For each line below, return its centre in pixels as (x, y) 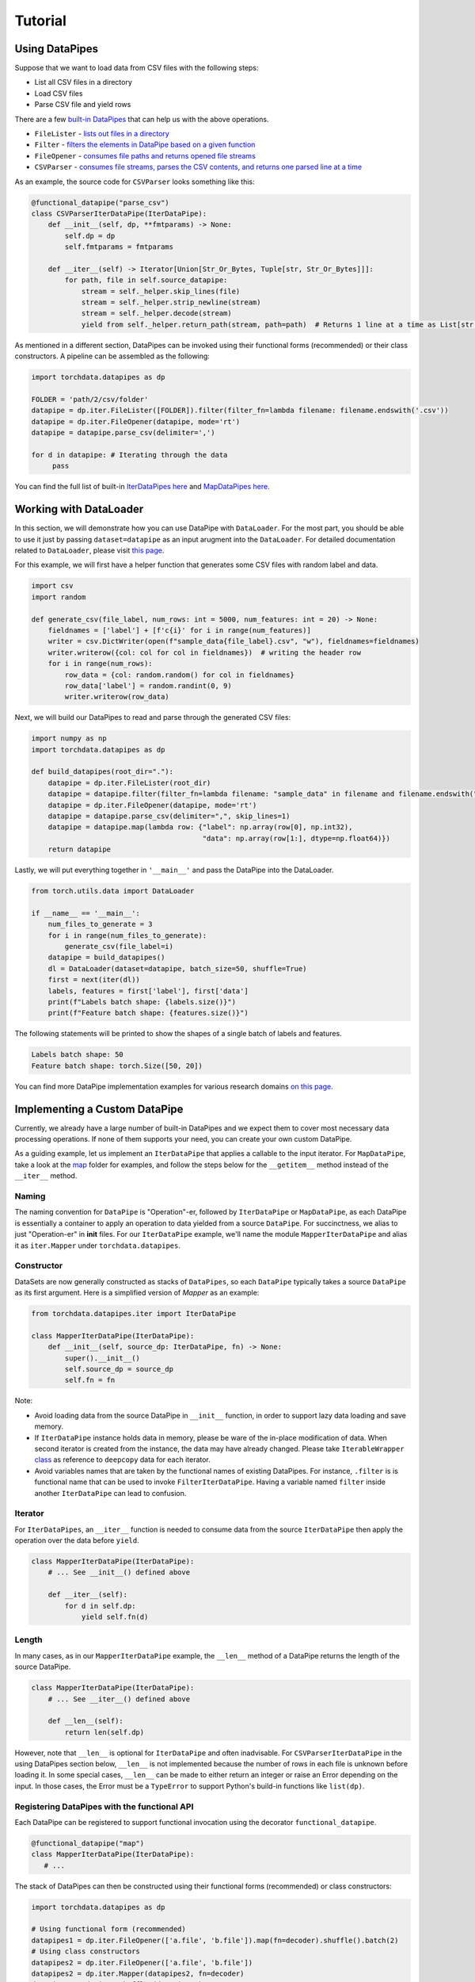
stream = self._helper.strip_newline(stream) (171, 302)
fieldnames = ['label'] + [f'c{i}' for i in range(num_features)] (180, 630)
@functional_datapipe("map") (88, 1843)
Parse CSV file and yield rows (83, 105)
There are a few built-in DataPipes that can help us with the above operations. (142, 119)
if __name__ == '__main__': (85, 913)
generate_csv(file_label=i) (119, 947)
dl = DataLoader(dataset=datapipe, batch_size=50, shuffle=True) (177, 968)
